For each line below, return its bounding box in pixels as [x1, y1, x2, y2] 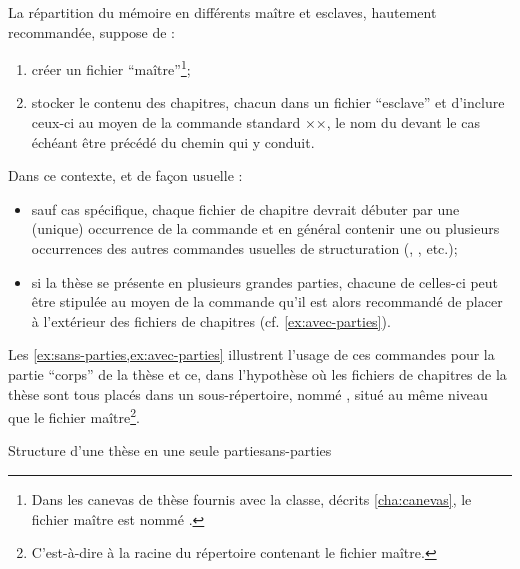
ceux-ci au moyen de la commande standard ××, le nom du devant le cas [31, 112, 480, 133]
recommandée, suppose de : [8, 21, 176, 42]
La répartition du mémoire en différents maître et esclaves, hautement [8, 2, 437, 22]
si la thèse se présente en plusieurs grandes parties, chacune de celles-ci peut [31, 271, 499, 292]
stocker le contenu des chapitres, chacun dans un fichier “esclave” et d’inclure [31, 92, 505, 113]
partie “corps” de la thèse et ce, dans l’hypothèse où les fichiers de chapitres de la [8, 363, 507, 384]
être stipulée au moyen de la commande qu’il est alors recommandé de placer [31, 291, 503, 312]
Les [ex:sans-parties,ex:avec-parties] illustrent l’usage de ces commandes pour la [8, 344, 495, 365]
